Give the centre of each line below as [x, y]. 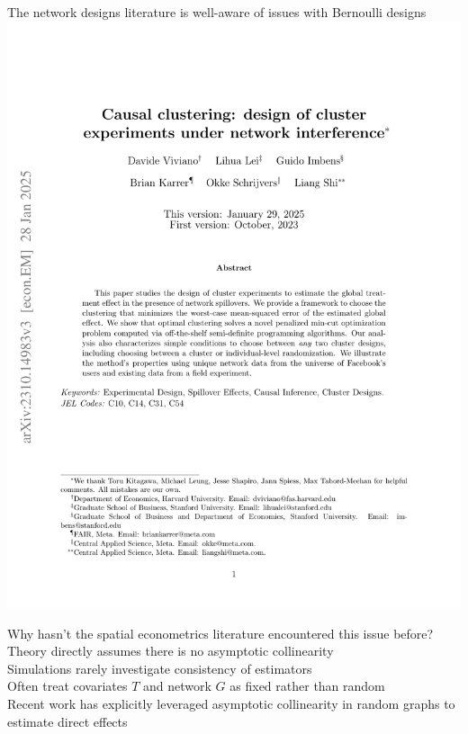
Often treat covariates [67, 686]
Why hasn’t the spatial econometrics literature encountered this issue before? [220, 633]
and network [177, 686]
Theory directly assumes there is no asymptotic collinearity [171, 651]
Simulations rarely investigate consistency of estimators [160, 668]
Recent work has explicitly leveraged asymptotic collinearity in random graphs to [231, 704]
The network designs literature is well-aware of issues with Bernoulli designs [217, 12]
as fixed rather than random [307, 686]
